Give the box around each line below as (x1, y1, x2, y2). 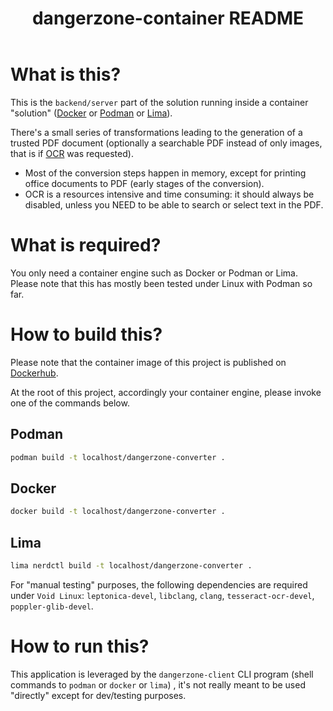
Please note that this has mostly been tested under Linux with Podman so (10, 277, 313, 289)
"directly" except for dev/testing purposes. (10, 689, 187, 701)
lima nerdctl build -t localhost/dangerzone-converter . (10, 561, 253, 571)
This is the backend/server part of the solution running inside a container (10, 96, 309, 108)
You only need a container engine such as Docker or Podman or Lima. (10, 267, 299, 279)
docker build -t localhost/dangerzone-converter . (10, 507, 226, 517)
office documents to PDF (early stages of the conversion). (24, 177, 265, 189)
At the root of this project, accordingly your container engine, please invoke (10, 386, 322, 398)
